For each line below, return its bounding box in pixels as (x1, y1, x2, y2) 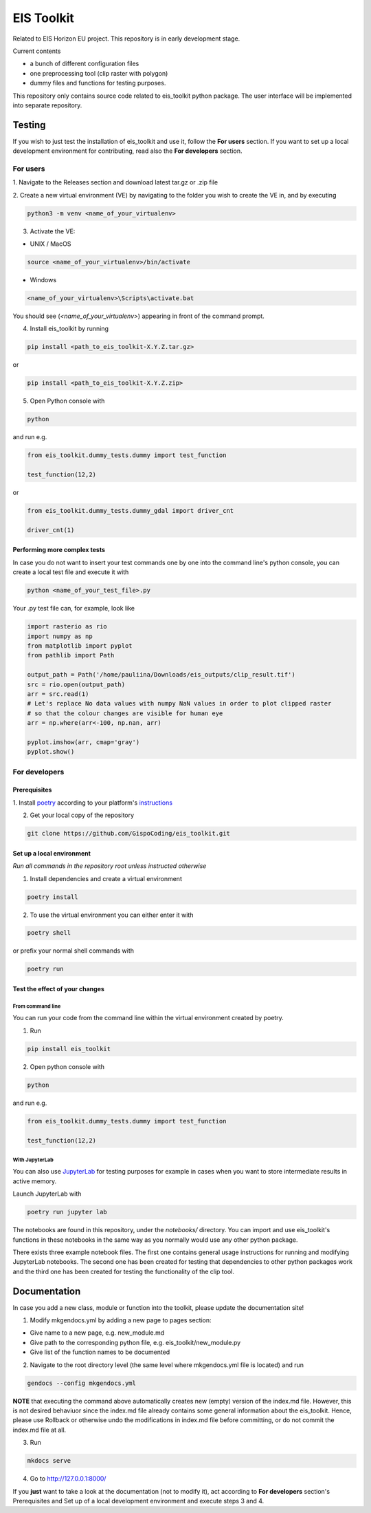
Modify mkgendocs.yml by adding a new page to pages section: (30, 1316, 212, 1324)
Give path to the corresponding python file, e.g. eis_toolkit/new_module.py (30, 1338, 241, 1346)
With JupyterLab (12, 1156, 54, 1163)
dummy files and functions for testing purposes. (30, 79, 166, 87)
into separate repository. (12, 100, 82, 109)
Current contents (12, 47, 61, 55)
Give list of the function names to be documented (30, 1348, 170, 1356)
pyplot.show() (27, 748, 75, 756)
